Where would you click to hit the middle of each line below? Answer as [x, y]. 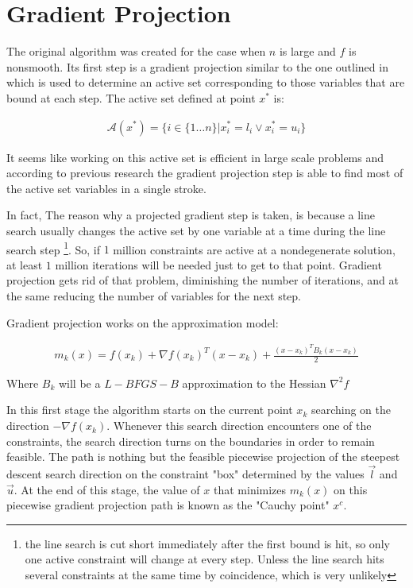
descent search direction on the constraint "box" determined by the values [185, 474]
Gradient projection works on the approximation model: [143, 322]
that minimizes [250, 489]
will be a [79, 383]
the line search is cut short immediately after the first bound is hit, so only [207, 543]
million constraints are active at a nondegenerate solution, [254, 249]
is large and [307, 51]
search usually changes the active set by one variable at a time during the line [196, 230]
